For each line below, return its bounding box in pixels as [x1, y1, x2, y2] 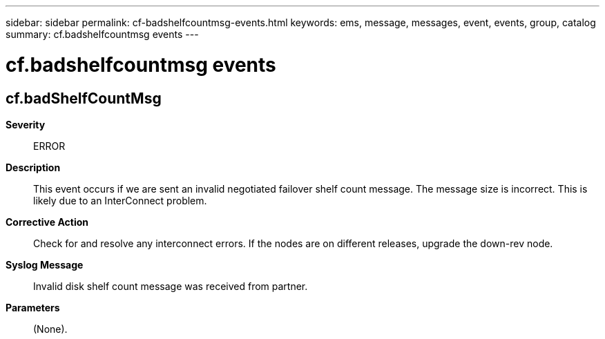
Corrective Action [6, 215, 88, 228]
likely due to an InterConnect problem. [33, 194, 207, 206]
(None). [33, 322, 68, 335]
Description [6, 161, 61, 173]
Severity [6, 118, 46, 130]
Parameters [6, 301, 60, 313]
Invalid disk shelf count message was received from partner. [33, 280, 308, 292]
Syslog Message [6, 258, 84, 271]
